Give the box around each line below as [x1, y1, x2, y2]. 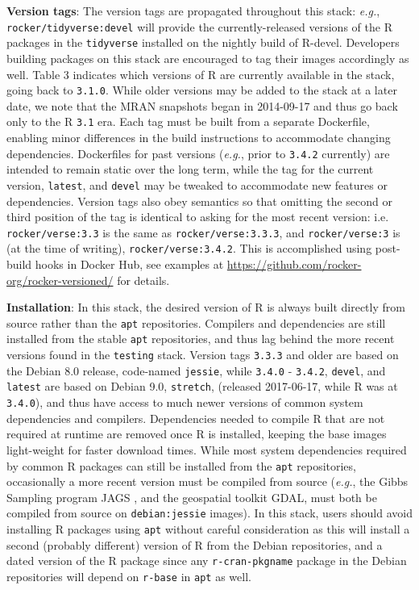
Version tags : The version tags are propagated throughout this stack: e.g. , [6, 2, 380, 19]
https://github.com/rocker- [226, 256, 362, 272]
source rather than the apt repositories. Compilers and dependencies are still [6, 314, 386, 331]
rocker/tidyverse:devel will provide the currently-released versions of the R [6, 18, 392, 35]
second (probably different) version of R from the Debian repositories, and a [6, 536, 383, 553]
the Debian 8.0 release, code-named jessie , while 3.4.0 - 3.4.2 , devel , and [6, 362, 386, 379]
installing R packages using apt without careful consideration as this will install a [6, 521, 410, 537]
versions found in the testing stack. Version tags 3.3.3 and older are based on [6, 346, 399, 363]
